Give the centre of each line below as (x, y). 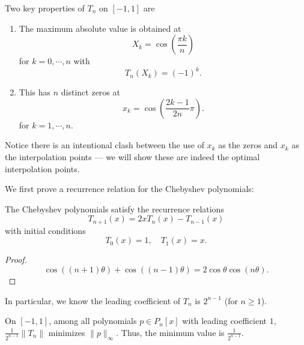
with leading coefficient (225, 321)
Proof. (16, 259)
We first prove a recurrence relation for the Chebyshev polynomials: (129, 189)
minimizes (67, 332)
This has (35, 92)
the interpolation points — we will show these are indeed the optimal (132, 157)
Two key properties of (45, 8)
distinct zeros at (90, 92)
